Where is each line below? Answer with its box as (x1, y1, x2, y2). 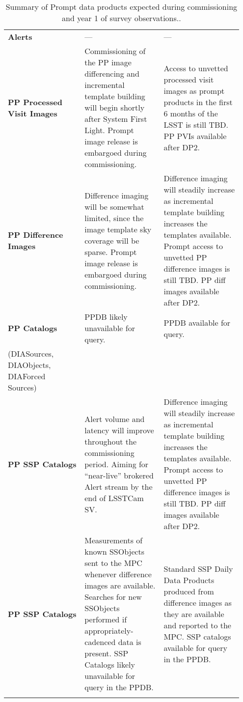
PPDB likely (84, 311, 128, 322)
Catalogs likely (84, 659, 135, 670)
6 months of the (163, 107, 218, 119)
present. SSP (84, 647, 129, 659)
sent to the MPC (84, 557, 142, 568)
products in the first (163, 96, 233, 108)
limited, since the (84, 212, 144, 224)
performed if (84, 614, 127, 625)
